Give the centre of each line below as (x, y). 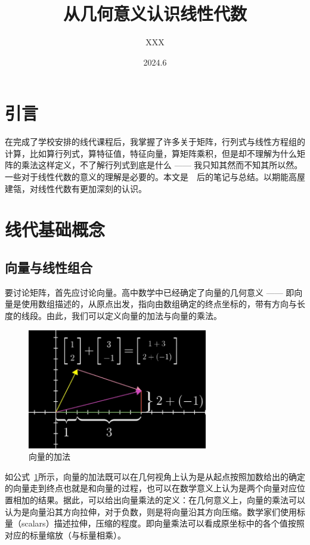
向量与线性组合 (49, 267)
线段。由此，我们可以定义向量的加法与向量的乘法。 (121, 315)
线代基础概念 (55, 229)
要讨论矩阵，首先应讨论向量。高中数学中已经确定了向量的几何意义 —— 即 (150, 292)
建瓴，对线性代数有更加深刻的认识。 (76, 188)
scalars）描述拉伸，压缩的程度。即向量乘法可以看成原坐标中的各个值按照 (163, 523)
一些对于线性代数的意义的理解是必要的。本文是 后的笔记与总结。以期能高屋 (155, 177)
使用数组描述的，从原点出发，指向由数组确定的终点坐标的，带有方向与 (159, 304)
